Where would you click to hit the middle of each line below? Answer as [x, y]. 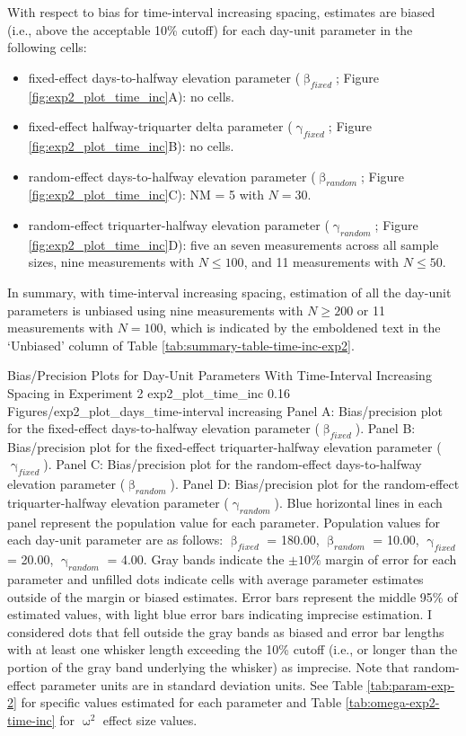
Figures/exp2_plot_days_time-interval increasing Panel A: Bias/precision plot [225, 410]
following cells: [47, 47]
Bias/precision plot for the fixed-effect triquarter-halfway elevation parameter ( [224, 446]
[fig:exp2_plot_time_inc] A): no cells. [131, 96]
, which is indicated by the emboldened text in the [302, 328]
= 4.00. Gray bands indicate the [196, 559]
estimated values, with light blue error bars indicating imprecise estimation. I [220, 614]
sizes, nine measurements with [111, 262]
